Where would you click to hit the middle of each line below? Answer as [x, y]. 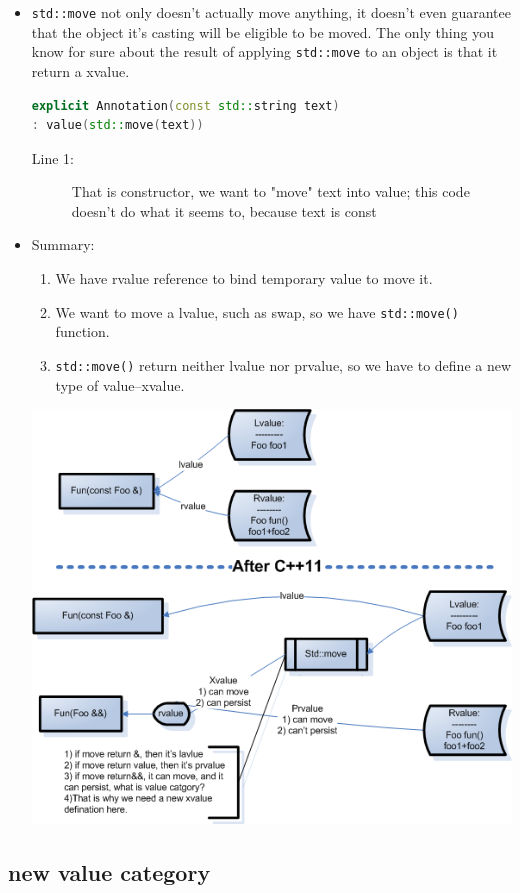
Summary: [63, 244]
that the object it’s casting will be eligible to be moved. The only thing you [262, 31]
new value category [109, 871]
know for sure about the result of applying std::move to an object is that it [264, 51]
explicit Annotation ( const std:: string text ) [185, 105]
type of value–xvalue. [120, 384]
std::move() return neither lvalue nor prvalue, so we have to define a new [283, 364]
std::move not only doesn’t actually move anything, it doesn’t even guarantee [271, 12]
